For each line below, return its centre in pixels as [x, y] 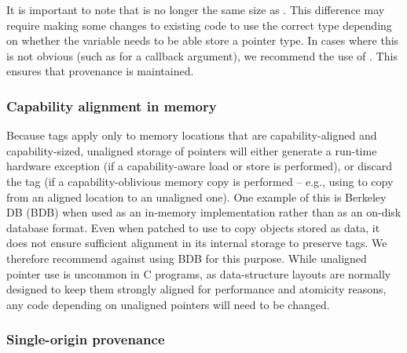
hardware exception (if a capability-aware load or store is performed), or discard [199, 166]
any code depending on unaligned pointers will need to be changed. [168, 304]
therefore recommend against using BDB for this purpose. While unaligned [187, 258]
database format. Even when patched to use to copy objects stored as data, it [193, 227]
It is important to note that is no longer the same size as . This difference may [196, 9]
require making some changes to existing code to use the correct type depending [199, 25]
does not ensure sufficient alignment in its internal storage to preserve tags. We [197, 243]
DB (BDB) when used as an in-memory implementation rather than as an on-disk [204, 212]
